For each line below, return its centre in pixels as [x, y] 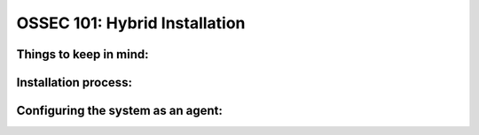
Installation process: [75, 82]
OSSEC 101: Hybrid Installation [131, 23]
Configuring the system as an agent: [120, 111]
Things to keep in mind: [83, 54]
